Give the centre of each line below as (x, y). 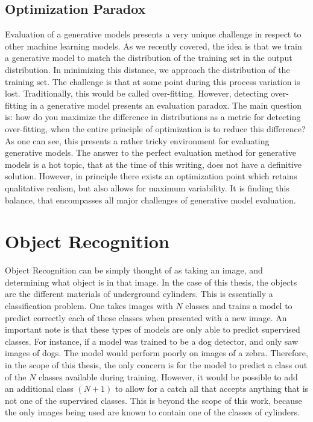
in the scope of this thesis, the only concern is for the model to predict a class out (156, 364)
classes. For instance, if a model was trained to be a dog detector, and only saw (152, 341)
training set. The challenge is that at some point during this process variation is (153, 81)
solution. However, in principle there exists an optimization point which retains (151, 176)
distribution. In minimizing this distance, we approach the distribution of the (147, 69)
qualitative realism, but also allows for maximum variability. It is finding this (147, 187)
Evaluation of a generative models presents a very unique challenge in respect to (153, 34)
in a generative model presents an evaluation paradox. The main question (166, 105)
